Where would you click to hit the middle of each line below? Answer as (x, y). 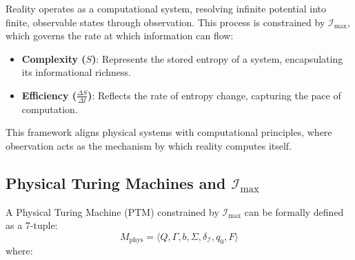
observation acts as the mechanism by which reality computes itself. (149, 145)
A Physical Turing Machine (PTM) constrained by (112, 211)
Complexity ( (54, 58)
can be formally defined (294, 211)
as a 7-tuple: (32, 225)
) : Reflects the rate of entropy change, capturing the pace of (214, 95)
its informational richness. (77, 72)
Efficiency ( (49, 95)
